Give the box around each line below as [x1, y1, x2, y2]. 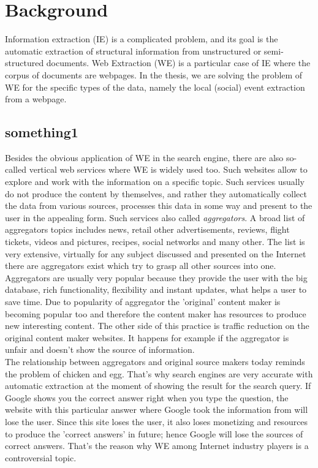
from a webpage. [5, 92, 67, 105]
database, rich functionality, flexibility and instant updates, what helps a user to [5, 283, 307, 296]
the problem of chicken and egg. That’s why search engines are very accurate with [5, 367, 313, 380]
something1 [5, 123, 78, 142]
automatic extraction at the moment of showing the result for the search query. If [5, 379, 311, 392]
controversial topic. [5, 451, 77, 464]
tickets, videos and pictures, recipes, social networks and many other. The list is [5, 235, 305, 248]
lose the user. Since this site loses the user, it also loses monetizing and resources [5, 415, 308, 428]
